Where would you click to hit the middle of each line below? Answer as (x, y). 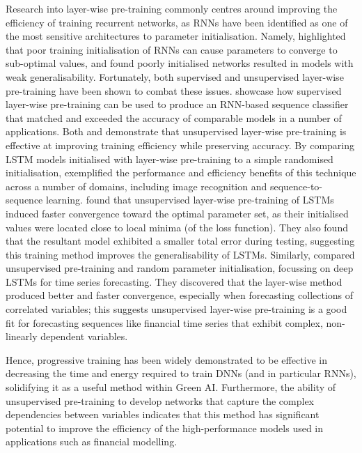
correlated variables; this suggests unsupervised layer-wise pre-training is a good (176, 309)
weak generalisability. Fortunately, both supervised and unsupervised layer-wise (175, 76)
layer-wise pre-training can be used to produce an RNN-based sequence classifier (177, 104)
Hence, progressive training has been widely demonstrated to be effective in (167, 359)
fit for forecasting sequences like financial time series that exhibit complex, (164, 322)
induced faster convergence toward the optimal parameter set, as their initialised (177, 213)
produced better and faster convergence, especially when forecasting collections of (180, 295)
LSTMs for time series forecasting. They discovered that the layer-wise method (174, 281)
